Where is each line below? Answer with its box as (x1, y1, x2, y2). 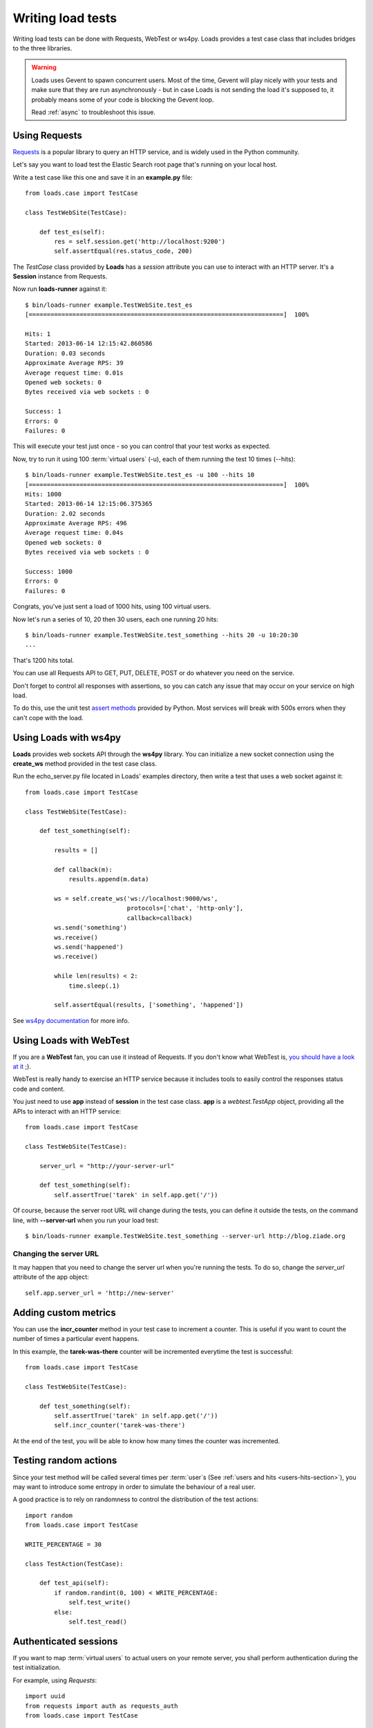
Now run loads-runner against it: (12, 285, 107, 293)
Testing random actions (12, 1455, 117, 1467)
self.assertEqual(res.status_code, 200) (54, 247, 193, 255)
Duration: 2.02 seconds (25, 509, 106, 518)
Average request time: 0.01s (25, 368, 124, 377)
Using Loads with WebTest (12, 1034, 130, 1046)
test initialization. (12, 1663, 61, 1672)
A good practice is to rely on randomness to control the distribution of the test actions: (12, 1495, 259, 1503)
